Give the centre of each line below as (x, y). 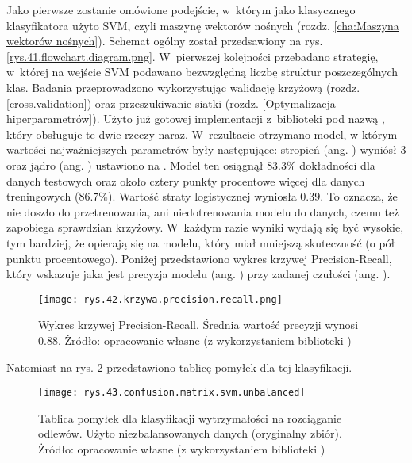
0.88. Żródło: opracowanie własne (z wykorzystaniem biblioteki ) (195, 340)
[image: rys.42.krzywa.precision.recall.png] (160, 299)
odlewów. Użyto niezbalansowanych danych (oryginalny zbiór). (190, 433)
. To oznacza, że (359, 196)
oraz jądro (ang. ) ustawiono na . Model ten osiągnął (135, 165)
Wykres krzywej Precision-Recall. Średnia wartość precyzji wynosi (198, 325)
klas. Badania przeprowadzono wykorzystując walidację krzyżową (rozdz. (183, 87)
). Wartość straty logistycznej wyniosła (202, 196)
